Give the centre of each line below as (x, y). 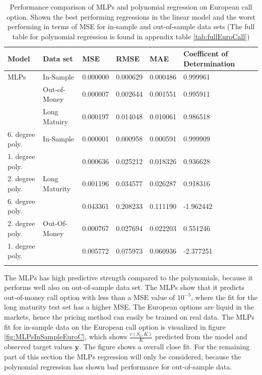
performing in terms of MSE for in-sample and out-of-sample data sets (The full (131, 26)
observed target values (38, 347)
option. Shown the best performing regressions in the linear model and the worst (131, 16)
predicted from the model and (201, 336)
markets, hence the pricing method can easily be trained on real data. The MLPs (129, 317)
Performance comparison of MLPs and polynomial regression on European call (131, 7)
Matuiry (55, 121)
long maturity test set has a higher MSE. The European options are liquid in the (129, 307)
